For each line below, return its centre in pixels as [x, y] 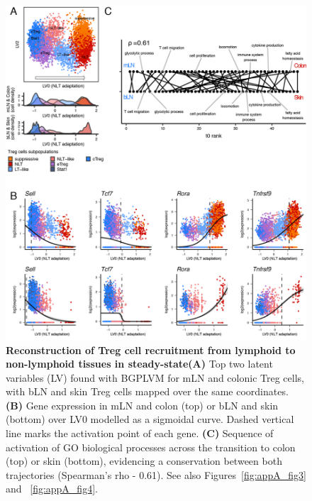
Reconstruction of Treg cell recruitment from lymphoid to [151, 349]
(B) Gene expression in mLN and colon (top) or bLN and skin [142, 405]
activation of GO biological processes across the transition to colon [151, 447]
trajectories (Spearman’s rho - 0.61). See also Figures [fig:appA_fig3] [156, 474]
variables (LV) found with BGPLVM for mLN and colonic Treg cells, [155, 377]
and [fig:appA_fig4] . [52, 489]
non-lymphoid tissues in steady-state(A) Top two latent [139, 364]
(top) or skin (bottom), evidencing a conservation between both [144, 461]
